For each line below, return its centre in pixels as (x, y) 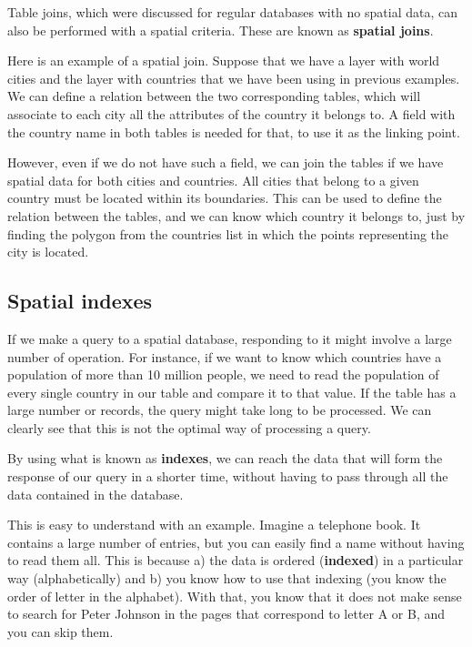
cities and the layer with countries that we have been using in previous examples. (234, 78)
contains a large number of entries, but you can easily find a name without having (236, 542)
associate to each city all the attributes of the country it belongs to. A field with (231, 113)
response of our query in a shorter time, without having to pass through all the (228, 476)
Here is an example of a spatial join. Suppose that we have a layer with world (224, 61)
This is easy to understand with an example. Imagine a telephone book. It (214, 525)
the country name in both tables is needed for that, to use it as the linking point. (234, 131)
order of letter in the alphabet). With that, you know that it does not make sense (235, 596)
